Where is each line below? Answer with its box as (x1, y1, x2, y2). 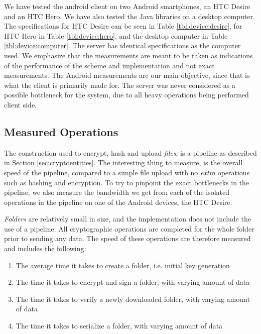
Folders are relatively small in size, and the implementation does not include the (4, 213, 251, 224)
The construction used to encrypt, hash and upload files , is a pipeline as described (4, 147, 257, 158)
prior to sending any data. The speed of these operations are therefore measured (4, 233, 251, 244)
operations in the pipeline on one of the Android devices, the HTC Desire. (4, 196, 232, 207)
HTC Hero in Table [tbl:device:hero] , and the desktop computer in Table (4, 30, 228, 41)
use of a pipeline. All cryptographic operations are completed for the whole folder (4, 223, 254, 234)
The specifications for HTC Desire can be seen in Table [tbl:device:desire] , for (4, 21, 242, 31)
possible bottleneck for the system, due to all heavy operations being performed (4, 89, 249, 100)
